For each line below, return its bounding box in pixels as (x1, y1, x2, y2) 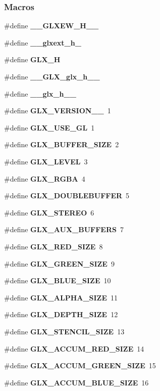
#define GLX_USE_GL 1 (4, 122, 95, 133)
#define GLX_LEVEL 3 (4, 156, 88, 166)
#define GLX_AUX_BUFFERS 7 (4, 224, 124, 235)
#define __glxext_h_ (4, 37, 81, 48)
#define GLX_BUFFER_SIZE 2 (4, 139, 119, 150)
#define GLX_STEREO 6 (4, 207, 94, 218)
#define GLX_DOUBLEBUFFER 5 (4, 190, 130, 201)
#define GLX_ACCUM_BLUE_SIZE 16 (4, 377, 149, 387)
